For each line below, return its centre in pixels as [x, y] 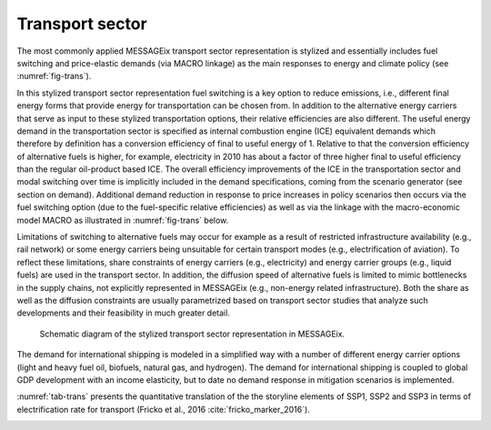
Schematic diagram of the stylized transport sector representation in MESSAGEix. [192, 334]
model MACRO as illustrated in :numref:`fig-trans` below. [123, 220]
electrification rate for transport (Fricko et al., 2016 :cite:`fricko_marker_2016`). [164, 409]
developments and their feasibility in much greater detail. [124, 313]
